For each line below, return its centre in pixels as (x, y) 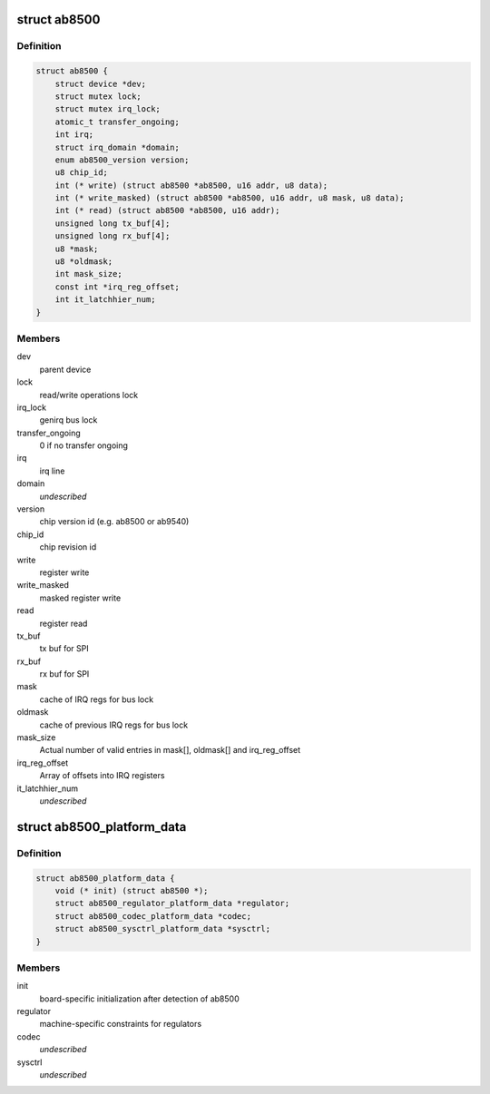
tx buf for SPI (64, 649)
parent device (65, 369)
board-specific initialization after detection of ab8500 (139, 999)
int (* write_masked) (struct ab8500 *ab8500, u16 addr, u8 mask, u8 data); (230, 198)
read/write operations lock (89, 395)
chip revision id (68, 547)
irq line (52, 471)
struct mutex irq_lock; (108, 109)
